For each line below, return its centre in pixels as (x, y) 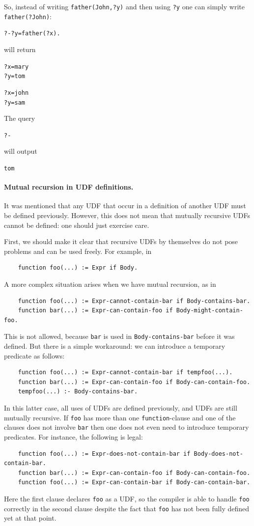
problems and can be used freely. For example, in (78, 251)
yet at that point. (30, 518)
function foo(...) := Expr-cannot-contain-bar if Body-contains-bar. (134, 301)
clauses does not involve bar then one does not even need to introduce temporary (127, 427)
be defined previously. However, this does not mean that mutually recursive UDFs (127, 215)
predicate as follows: (34, 355)
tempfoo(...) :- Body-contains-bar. (78, 392)
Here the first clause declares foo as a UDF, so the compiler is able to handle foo (127, 498)
